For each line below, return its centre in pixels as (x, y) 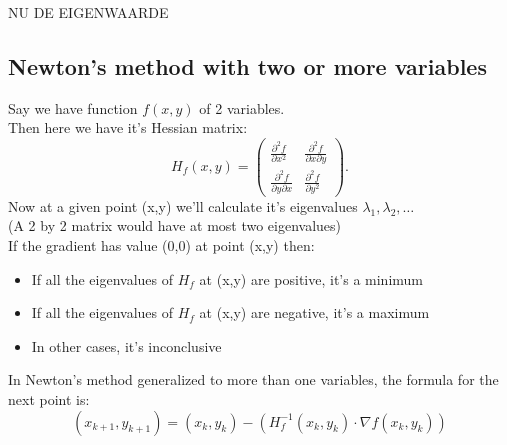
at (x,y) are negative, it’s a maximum (314, 312)
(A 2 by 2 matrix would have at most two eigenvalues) (175, 225)
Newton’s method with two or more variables (247, 65)
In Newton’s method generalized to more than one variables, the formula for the (253, 379)
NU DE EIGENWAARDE (88, 12)
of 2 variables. (242, 107)
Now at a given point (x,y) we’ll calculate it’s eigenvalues (183, 205)
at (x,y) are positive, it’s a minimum (311, 278)
